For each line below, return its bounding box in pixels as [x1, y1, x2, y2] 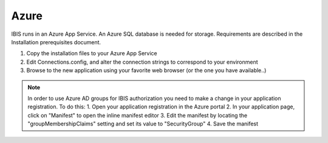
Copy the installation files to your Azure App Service [26, 50, 157, 57]
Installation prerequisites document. [11, 38, 101, 45]
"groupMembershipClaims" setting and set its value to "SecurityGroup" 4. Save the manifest [27, 120, 258, 127]
